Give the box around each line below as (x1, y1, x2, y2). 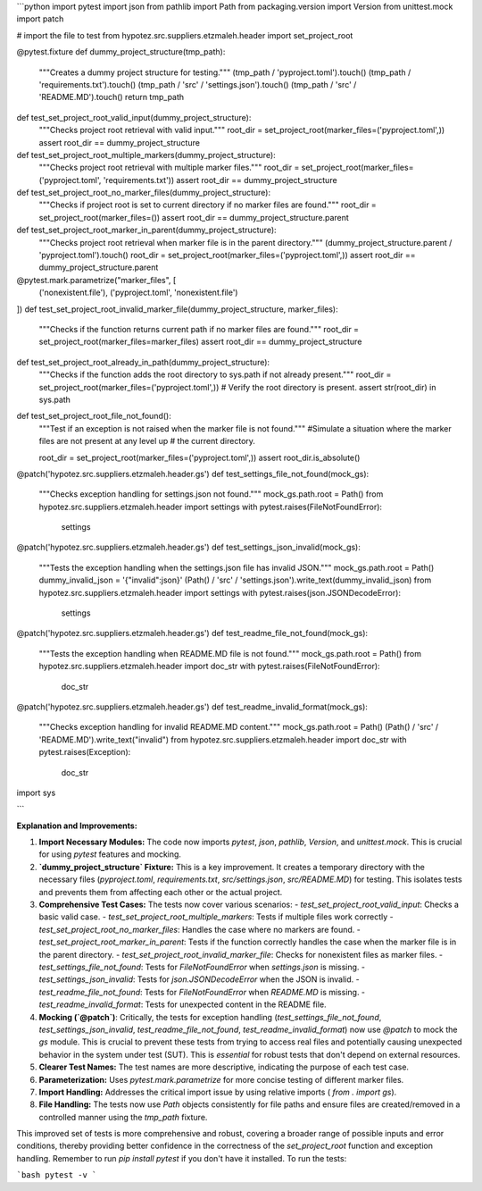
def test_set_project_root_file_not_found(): (16, 411, 171, 422)
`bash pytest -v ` (16, 1170, 97, 1180)
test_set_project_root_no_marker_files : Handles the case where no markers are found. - (38, 924, 361, 935)
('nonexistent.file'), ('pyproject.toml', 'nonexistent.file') (38, 287, 238, 298)
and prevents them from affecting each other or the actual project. (38, 886, 283, 897)
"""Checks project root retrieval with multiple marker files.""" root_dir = (38, 162, 300, 173)
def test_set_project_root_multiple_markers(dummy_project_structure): (16, 149, 276, 160)
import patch (16, 13, 64, 24)
